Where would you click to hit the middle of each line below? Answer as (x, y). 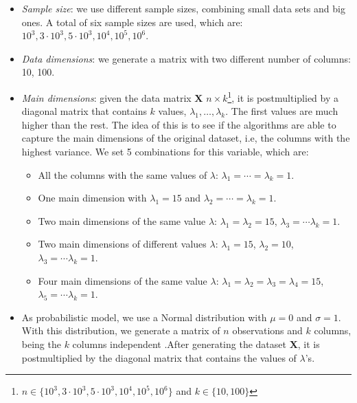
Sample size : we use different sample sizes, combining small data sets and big (183, 8)
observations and (267, 330)
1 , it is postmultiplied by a (283, 96)
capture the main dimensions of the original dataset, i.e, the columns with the (186, 138)
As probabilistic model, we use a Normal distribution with (144, 317)
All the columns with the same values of (123, 174)
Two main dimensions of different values (122, 244)
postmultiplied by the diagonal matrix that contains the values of (159, 357)
